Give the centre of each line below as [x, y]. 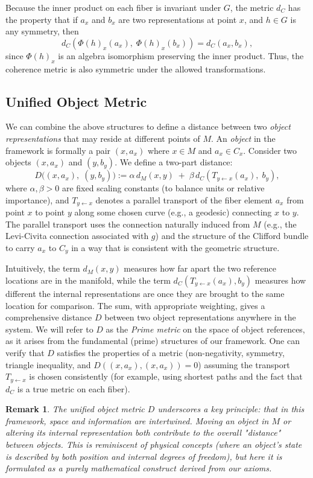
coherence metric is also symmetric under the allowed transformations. [136, 69]
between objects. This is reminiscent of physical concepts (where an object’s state [154, 445]
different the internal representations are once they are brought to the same [145, 294]
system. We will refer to [49, 329]
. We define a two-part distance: [174, 162]
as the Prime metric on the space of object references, [205, 329]
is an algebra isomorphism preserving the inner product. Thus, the [181, 55]
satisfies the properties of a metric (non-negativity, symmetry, [171, 352]
